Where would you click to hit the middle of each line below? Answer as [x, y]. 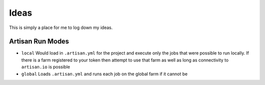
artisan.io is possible [46, 67]
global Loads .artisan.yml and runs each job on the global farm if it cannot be [105, 74]
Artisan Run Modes [39, 42]
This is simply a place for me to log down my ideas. [61, 28]
